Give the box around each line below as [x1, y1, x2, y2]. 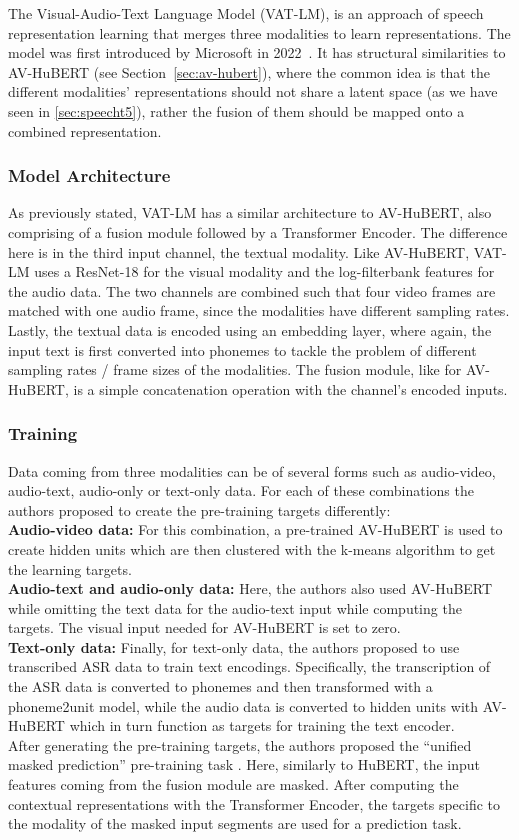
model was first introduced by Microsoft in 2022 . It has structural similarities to [8, 42, 506, 63]
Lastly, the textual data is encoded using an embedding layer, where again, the [8, 319, 492, 340]
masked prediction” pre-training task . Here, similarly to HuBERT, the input [8, 754, 480, 775]
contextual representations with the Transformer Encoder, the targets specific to [8, 793, 501, 814]
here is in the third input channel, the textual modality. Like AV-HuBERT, [8, 241, 470, 262]
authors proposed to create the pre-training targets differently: [8, 499, 391, 520]
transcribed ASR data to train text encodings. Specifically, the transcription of [8, 656, 491, 677]
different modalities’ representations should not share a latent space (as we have [8, 81, 498, 102]
